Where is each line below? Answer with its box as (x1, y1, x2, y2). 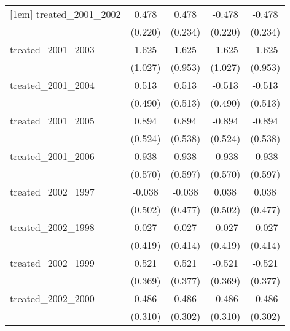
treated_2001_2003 (10, 42, 95, 56)
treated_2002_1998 (10, 220, 95, 234)
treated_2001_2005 (10, 113, 95, 127)
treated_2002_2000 (10, 291, 95, 305)
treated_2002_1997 (10, 185, 95, 199)
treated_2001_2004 (10, 78, 95, 92)
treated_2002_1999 (10, 256, 95, 270)
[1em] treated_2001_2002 (10, 7, 121, 21)
